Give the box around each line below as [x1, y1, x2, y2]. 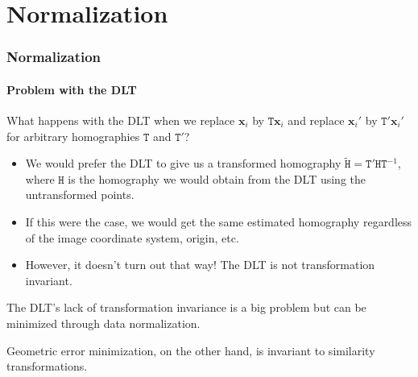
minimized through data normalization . [6, 314, 201, 331]
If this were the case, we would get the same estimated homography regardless [25, 213, 412, 230]
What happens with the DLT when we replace [6, 112, 235, 129]
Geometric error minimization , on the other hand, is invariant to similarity [6, 342, 375, 358]
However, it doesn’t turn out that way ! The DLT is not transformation [25, 256, 375, 273]
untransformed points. [25, 186, 135, 203]
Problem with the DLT [6, 81, 137, 97]
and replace [288, 112, 345, 129]
